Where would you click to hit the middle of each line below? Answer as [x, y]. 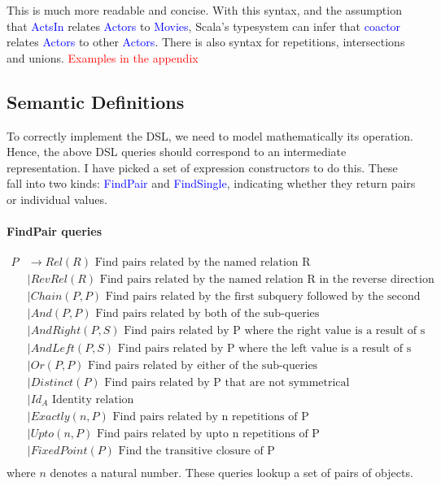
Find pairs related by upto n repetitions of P [208, 434]
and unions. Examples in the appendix [103, 57]
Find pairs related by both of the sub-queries [207, 314]
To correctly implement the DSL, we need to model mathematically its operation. [210, 135]
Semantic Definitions [96, 101]
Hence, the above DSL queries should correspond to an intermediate [177, 152]
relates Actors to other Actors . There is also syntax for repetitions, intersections [206, 42]
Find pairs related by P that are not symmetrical [227, 382]
